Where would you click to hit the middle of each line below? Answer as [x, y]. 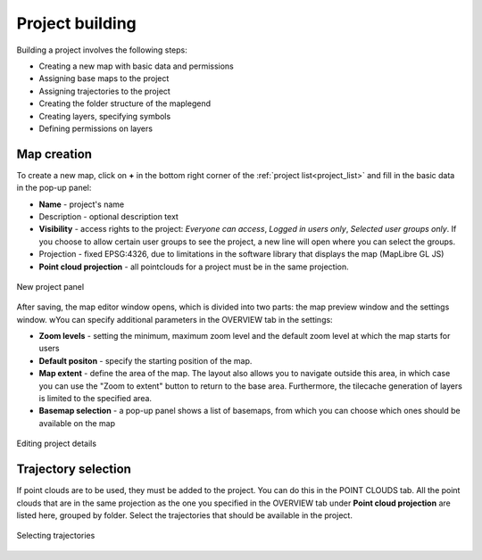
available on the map [77, 423]
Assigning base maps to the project [104, 78]
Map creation [54, 154]
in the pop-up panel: [54, 188]
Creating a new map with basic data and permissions [136, 66]
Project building [77, 23]
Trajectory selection [74, 469]
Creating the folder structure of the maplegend [125, 103]
